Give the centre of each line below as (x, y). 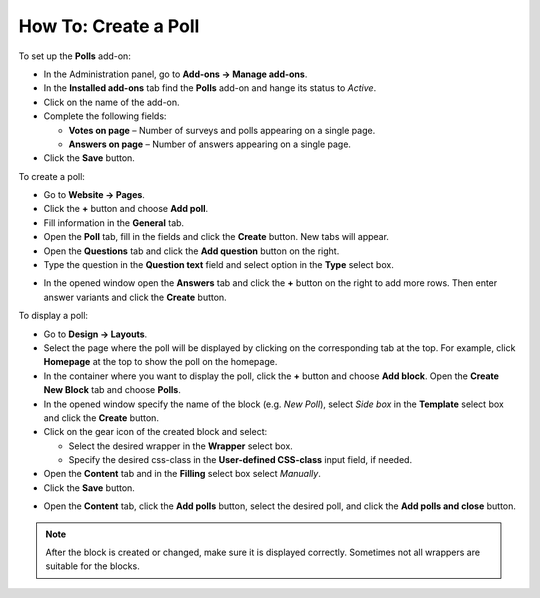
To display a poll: (53, 316)
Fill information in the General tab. (114, 222)
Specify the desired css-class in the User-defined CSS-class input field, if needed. (240, 460)
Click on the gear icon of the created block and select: (155, 432)
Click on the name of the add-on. (111, 102)
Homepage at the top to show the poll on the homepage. (160, 362)
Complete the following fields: (105, 116)
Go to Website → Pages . (94, 195)
